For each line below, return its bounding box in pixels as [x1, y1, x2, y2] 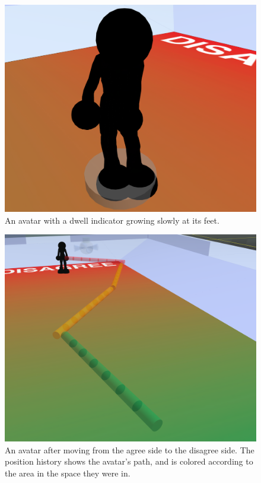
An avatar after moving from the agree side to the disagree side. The [5, 443, 254, 456]
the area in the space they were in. [5, 467, 130, 479]
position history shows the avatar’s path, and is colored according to [5, 455, 253, 468]
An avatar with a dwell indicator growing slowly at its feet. [5, 214, 219, 226]
